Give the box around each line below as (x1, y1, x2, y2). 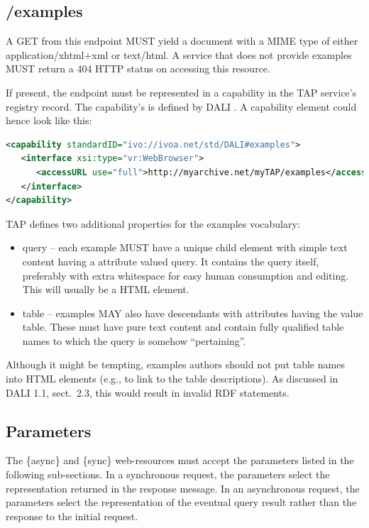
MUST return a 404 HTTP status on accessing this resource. (6, 61, 270, 76)
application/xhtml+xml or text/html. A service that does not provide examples (6, 47, 352, 62)
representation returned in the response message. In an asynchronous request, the (6, 480, 360, 495)
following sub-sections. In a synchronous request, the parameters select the (6, 467, 330, 482)
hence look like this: (6, 113, 92, 128)
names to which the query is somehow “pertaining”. (22, 333, 246, 348)
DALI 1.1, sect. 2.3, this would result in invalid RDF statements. (6, 385, 290, 400)
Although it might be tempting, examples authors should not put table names (6, 357, 345, 372)
